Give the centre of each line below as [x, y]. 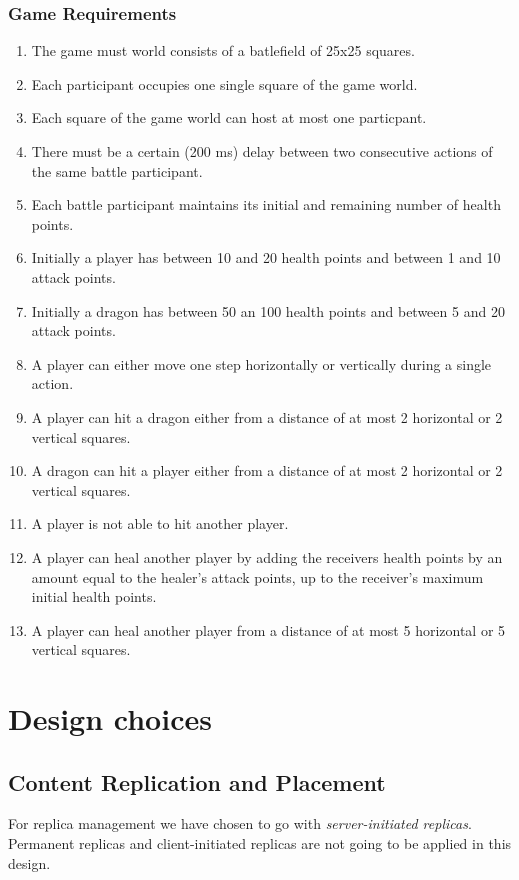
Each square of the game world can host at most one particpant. [229, 117]
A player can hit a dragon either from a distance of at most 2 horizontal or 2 [267, 416]
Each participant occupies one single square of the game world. [224, 83]
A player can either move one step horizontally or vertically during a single [261, 363]
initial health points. [94, 596]
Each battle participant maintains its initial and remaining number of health [266, 204]
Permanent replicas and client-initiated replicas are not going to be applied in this [260, 843]
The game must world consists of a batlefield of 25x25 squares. [223, 50]
